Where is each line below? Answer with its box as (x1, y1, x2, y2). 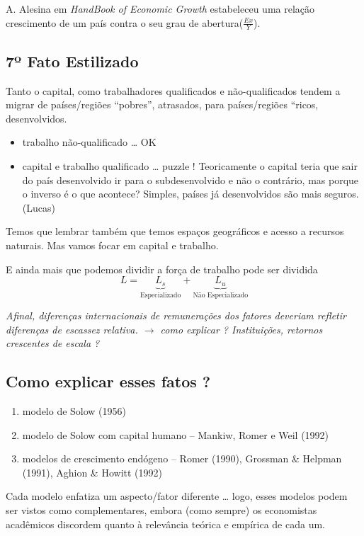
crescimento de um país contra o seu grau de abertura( (6, 15, 244, 30)
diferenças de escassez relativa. (6, 321, 138, 336)
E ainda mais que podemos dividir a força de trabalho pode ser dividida (6, 261, 318, 276)
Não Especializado (193, 291, 249, 299)
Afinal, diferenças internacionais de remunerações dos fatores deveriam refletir (6, 308, 346, 323)
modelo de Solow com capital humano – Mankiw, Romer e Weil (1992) (22, 427, 329, 442)
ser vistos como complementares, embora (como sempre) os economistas (6, 503, 317, 517)
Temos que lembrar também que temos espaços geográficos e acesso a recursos (6, 224, 344, 239)
